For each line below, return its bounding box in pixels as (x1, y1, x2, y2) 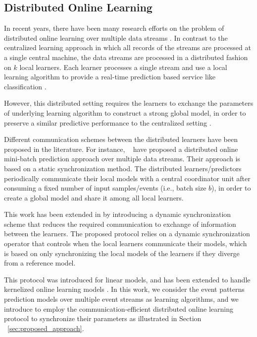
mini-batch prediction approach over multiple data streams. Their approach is (4, 153, 240, 164)
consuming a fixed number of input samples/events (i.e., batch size (4, 183, 206, 193)
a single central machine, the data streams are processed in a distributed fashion (4, 52, 248, 62)
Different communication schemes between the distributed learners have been (4, 134, 238, 144)
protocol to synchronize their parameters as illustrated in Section (4, 313, 202, 324)
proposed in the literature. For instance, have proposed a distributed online (4, 143, 238, 154)
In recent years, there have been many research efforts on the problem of (4, 23, 224, 33)
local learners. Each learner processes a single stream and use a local (19, 62, 227, 72)
